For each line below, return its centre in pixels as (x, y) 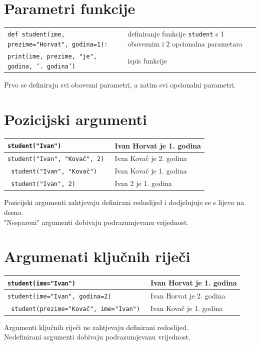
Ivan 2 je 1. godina (143, 183)
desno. (14, 212)
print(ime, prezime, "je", (52, 57)
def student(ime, (36, 34)
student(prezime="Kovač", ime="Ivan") (75, 309)
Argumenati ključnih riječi (97, 256)
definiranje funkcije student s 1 (176, 33)
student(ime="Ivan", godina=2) (59, 296)
